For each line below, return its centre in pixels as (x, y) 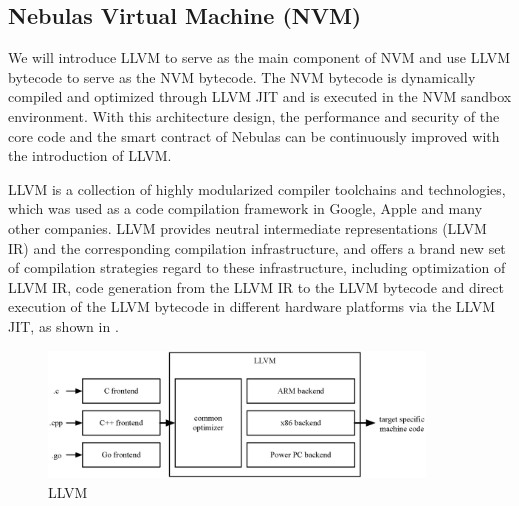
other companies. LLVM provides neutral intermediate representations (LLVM (247, 227)
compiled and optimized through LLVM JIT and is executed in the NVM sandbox (260, 96)
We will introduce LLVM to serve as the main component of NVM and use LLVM (259, 57)
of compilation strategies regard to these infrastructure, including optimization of (257, 267)
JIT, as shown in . (63, 325)
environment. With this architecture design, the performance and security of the (254, 115)
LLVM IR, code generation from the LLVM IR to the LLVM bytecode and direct (256, 286)
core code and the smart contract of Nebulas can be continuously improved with (254, 135)
